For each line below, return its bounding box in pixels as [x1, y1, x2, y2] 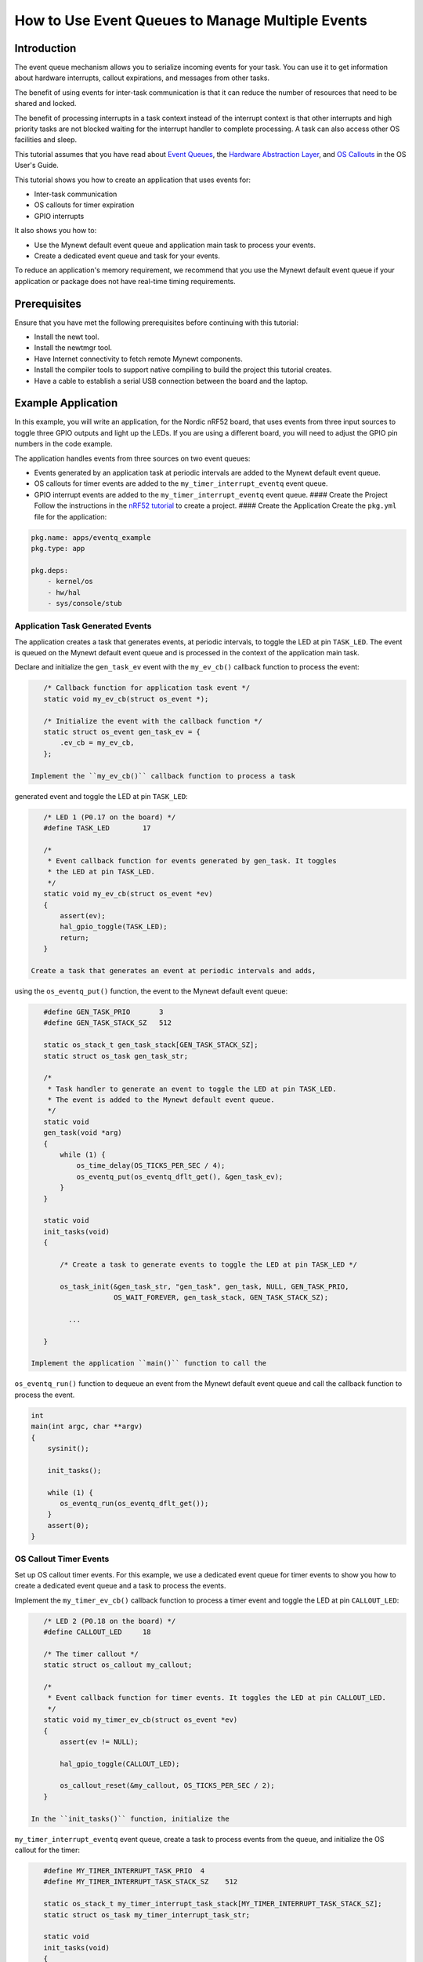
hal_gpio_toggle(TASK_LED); [60, 922, 168, 932]
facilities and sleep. [14, 135, 78, 144]
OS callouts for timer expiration [34, 200, 135, 210]
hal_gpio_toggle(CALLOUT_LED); [60, 1759, 180, 1768]
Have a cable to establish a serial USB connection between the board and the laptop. [34, 376, 309, 385]
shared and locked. [14, 99, 77, 108]
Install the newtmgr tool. [34, 343, 113, 352]
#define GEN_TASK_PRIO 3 [43, 1007, 164, 1016]
